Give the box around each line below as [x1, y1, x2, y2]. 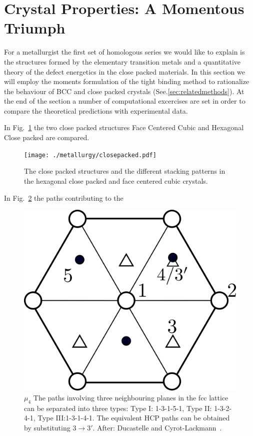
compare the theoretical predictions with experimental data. [4, 105, 188, 116]
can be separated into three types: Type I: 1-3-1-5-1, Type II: [24, 402, 212, 413]
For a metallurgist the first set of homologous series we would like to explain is [4, 47, 245, 57]
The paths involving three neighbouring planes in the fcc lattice [33, 392, 228, 402]
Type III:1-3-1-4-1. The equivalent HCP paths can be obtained [37, 412, 230, 423]
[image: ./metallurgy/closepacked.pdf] [24, 151, 156, 159]
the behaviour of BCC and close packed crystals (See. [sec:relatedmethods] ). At [4, 86, 244, 96]
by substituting [24, 422, 70, 432]
